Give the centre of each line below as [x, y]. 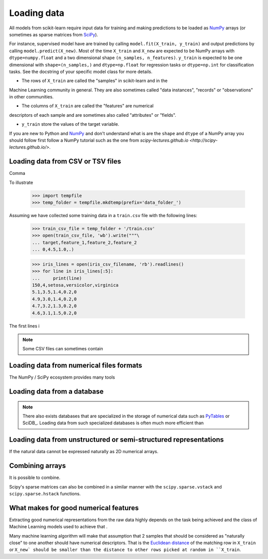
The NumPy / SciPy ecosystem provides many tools [62, 377]
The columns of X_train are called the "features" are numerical [88, 106]
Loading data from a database [56, 392]
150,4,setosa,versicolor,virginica [75, 285]
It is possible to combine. [35, 478]
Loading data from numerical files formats [76, 365]
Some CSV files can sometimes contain [63, 349]
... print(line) [57, 278]
